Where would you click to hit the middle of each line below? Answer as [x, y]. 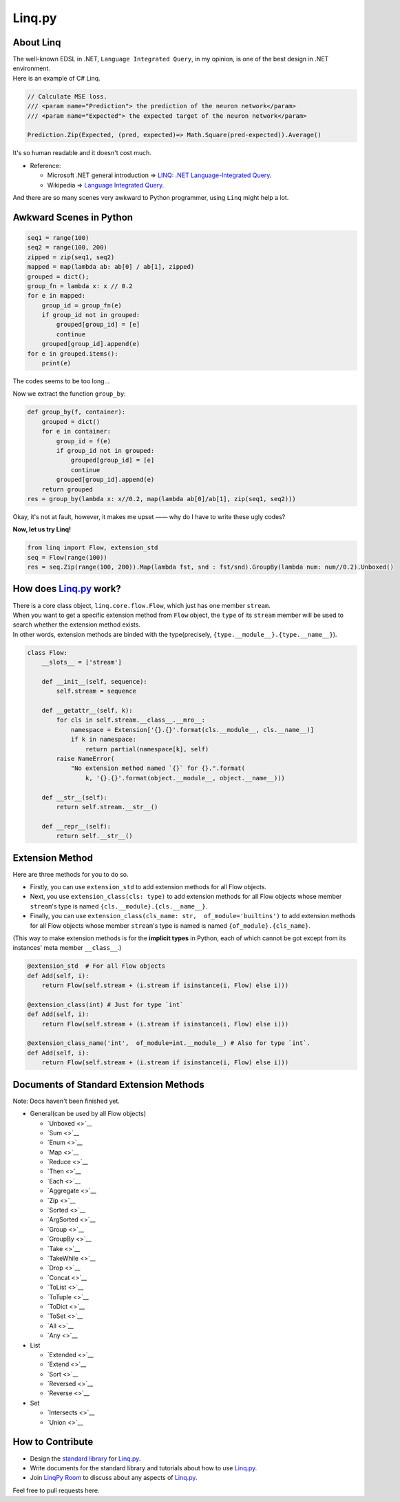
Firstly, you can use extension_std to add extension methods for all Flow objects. [148, 887]
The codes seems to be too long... [61, 381]
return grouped [67, 489]
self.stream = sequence [96, 691]
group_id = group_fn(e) [82, 305]
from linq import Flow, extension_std [93, 548]
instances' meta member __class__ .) [67, 948]
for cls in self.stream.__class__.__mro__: [131, 720]
